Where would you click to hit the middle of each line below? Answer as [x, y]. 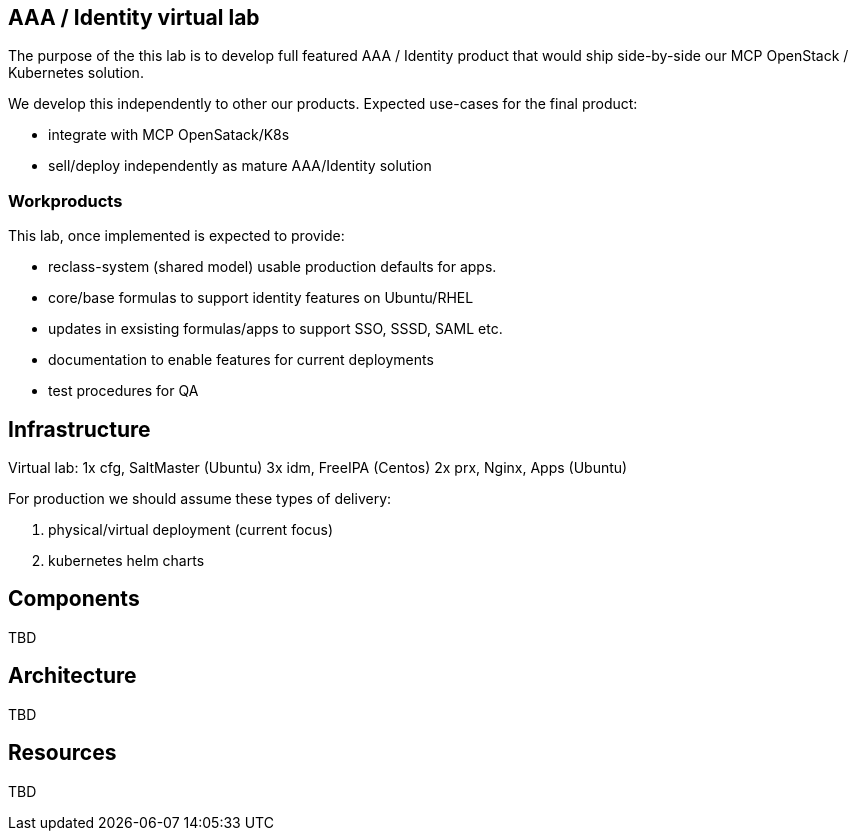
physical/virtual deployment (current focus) [191, 530]
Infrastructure [79, 429]
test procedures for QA [123, 391]
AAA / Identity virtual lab [134, 17]
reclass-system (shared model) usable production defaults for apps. [272, 267]
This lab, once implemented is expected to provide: [176, 236]
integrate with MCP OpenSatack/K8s [169, 135]
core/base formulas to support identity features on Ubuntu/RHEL [261, 298]
